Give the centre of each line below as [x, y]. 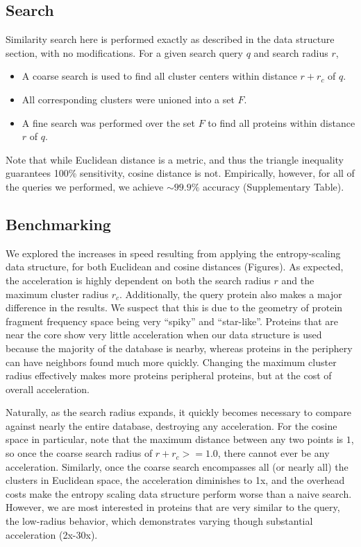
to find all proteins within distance [282, 122]
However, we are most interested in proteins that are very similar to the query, [173, 507]
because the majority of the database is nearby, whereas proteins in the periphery [179, 348]
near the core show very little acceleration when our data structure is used [164, 335]
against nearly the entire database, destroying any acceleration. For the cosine [171, 425]
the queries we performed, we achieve [85, 186]
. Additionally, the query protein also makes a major [231, 294]
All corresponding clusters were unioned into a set [128, 99]
